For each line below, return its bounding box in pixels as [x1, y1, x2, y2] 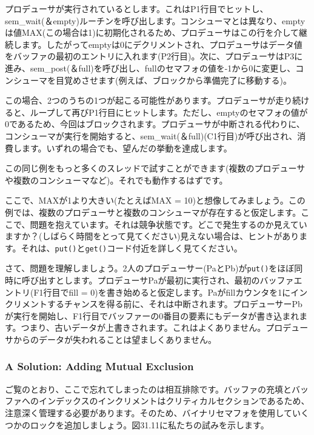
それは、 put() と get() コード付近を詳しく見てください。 [21, 241, 242, 254]
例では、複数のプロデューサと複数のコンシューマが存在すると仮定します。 [5, 205, 301, 218]
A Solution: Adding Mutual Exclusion [5, 359, 194, 374]
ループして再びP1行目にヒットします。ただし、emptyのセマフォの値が [30, 105, 308, 118]
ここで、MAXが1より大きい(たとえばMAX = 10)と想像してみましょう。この [5, 194, 306, 207]
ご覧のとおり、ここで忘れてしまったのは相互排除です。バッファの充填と [5, 382, 292, 395]
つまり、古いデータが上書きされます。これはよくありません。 [21, 321, 266, 334]
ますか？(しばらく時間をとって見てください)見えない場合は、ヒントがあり [5, 230, 299, 242]
